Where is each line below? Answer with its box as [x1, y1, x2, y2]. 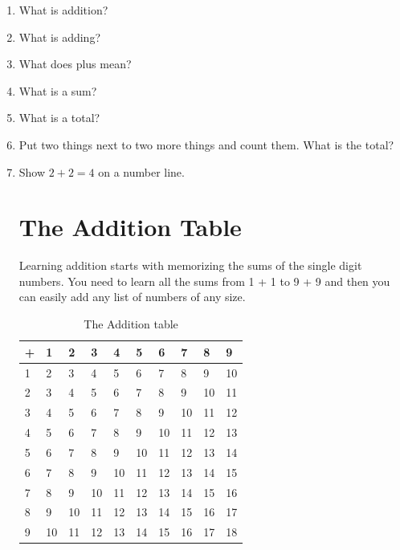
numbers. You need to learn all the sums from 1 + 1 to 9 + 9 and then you [18, 272, 390, 289]
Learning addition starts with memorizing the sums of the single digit [18, 257, 362, 274]
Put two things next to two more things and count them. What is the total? [18, 136, 394, 153]
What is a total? [18, 109, 100, 126]
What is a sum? [18, 82, 97, 99]
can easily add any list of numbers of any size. [18, 288, 246, 305]
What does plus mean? [18, 55, 132, 72]
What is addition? [18, 2, 108, 18]
